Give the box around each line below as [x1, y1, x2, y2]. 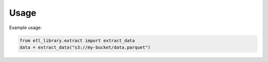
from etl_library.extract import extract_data [19, 37, 135, 43]
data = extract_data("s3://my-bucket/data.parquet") [19, 44, 151, 50]
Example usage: [9, 25, 42, 31]
